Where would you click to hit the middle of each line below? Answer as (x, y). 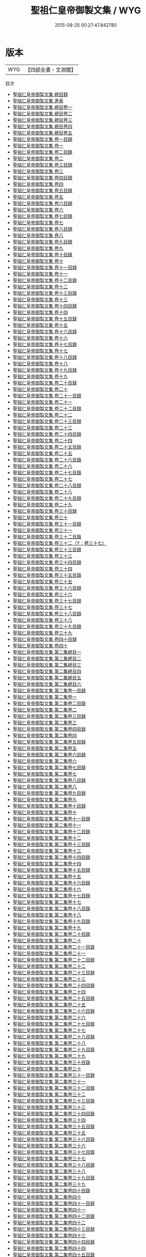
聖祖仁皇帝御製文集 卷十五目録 (45, 318)
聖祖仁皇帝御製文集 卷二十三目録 (47, 421)
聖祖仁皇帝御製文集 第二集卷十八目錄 (51, 908)
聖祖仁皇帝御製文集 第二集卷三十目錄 (51, 1062)
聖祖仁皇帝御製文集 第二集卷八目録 (49, 780)
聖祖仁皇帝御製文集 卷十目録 (42, 254)
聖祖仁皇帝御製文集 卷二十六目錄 (47, 460)
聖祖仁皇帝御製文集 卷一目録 (42, 139)
